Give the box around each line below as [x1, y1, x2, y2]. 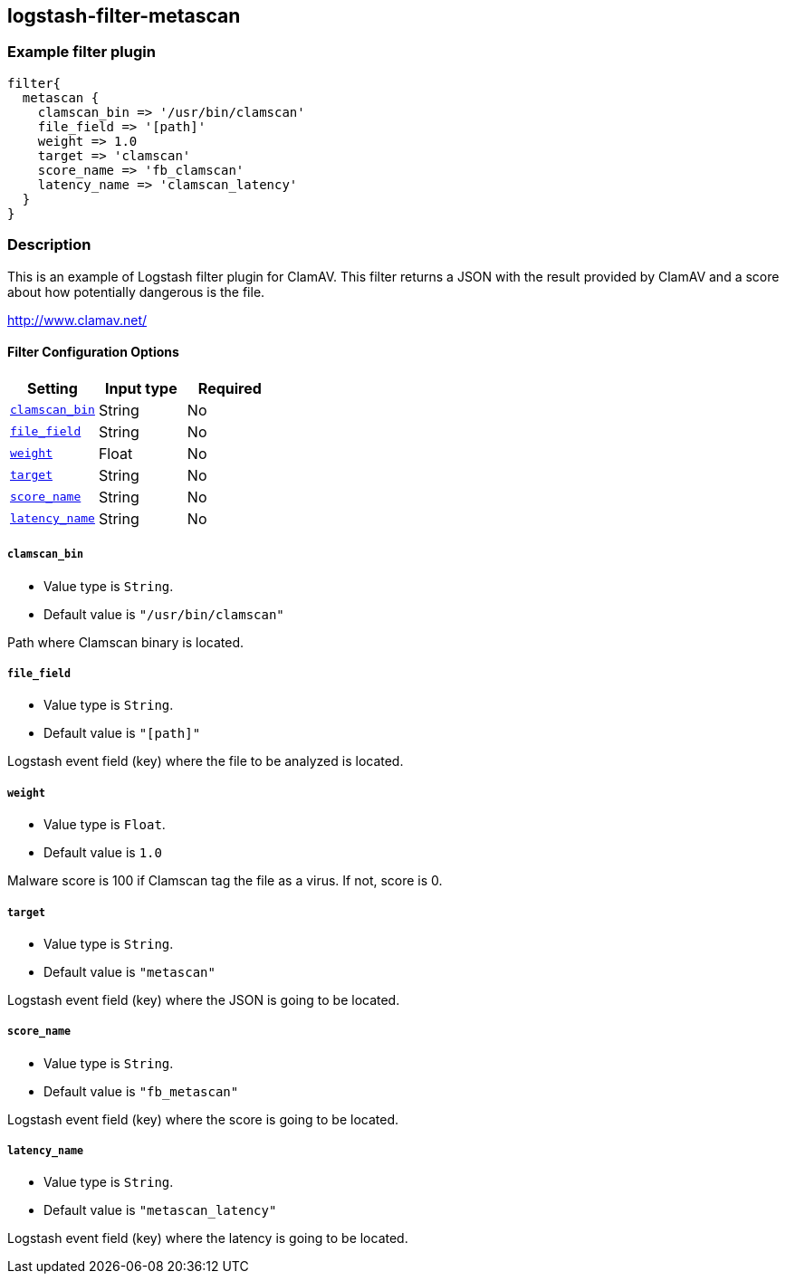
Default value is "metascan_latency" [43, 1202, 277, 1219]
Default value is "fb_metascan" [43, 1083, 239, 1099]
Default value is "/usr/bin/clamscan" [43, 606, 284, 622]
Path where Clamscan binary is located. [7, 634, 244, 650]
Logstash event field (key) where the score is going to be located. [7, 1111, 398, 1127]
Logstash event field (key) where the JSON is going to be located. [7, 991, 400, 1008]
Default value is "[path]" [43, 725, 201, 741]
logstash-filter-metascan [7, 5, 241, 27]
